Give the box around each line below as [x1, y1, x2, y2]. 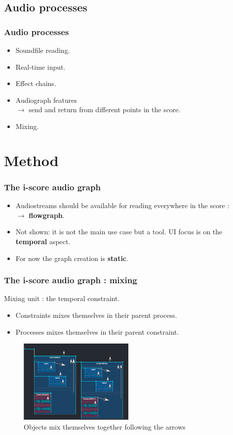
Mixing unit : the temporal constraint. [4, 293, 120, 304]
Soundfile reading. [15, 45, 70, 55]
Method [4, 150, 59, 170]
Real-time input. [15, 61, 66, 72]
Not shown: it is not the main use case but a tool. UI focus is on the [15, 226, 223, 237]
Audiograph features [15, 94, 78, 105]
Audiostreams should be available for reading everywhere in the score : [15, 200, 230, 211]
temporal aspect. [15, 236, 71, 246]
